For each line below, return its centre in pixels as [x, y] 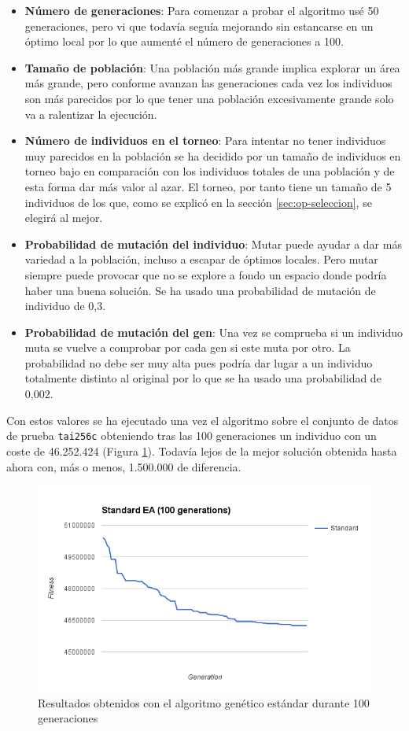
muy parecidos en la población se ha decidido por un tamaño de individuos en [213, 155]
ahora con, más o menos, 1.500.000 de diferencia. [124, 466]
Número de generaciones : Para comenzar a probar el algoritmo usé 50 [202, 10]
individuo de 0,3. [65, 306]
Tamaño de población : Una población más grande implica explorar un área [212, 67]
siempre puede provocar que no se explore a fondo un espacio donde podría [206, 274]
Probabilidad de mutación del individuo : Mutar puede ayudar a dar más [213, 244]
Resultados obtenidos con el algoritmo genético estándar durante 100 [204, 702]
